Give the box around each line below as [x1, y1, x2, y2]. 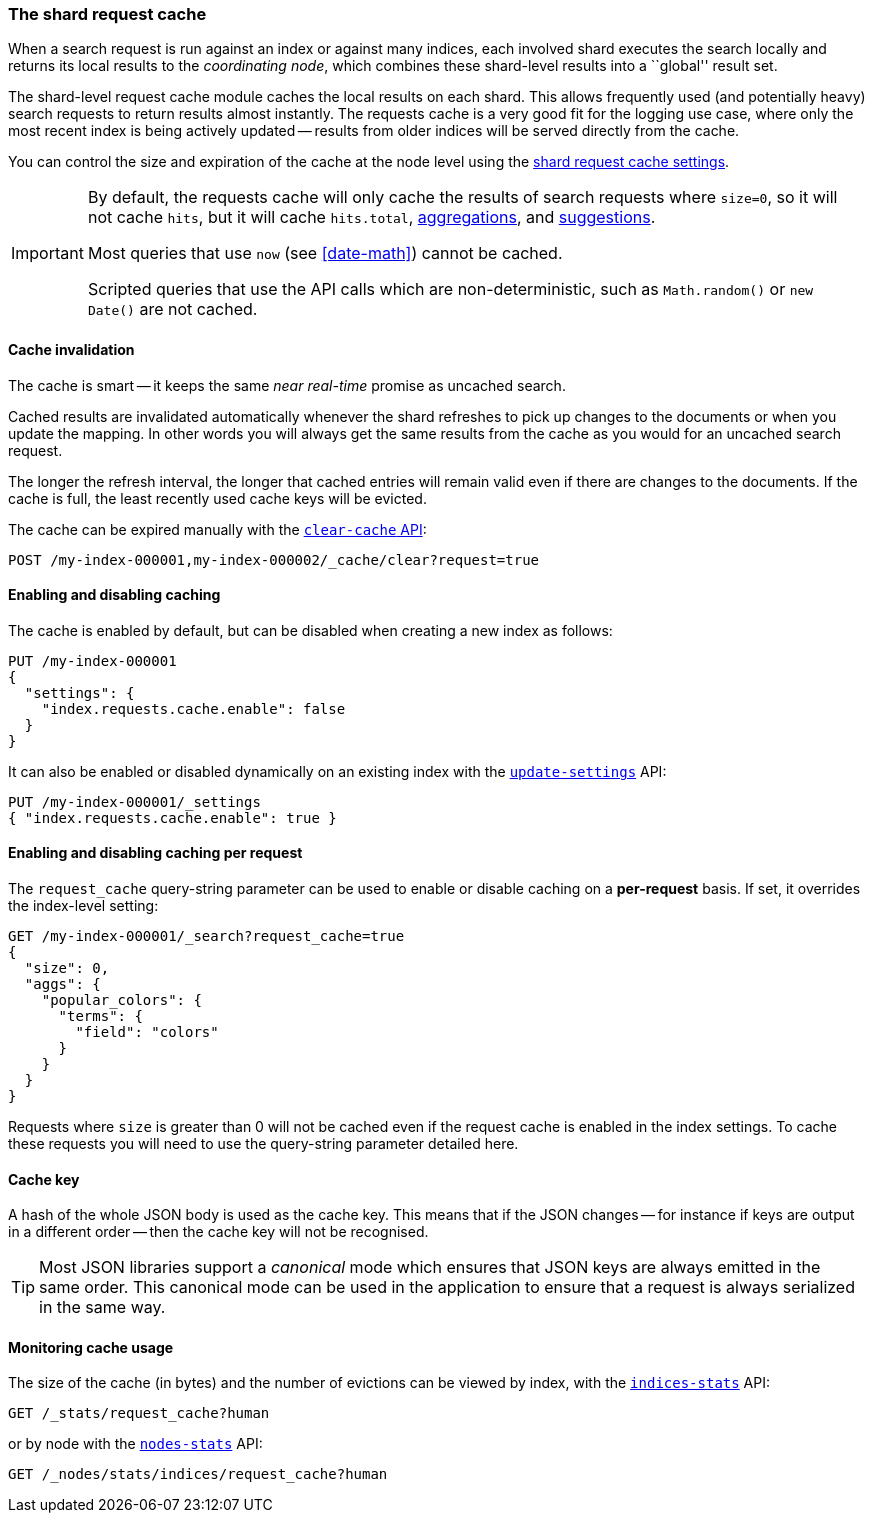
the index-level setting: [8, 897, 159, 915]
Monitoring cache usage [8, 1338, 174, 1356]
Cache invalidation [8, 340, 135, 358]
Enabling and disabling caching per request [8, 844, 303, 862]
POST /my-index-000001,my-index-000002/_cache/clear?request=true [8, 551, 540, 568]
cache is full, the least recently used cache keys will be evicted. [8, 489, 427, 507]
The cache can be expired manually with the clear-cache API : [8, 520, 427, 538]
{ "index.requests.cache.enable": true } [8, 809, 337, 826]
